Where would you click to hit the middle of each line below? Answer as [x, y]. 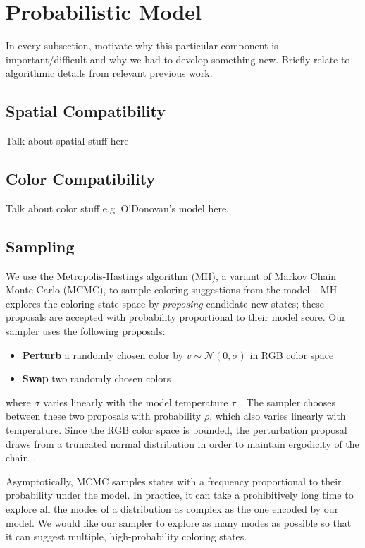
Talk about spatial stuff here [67, 141]
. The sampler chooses [288, 402]
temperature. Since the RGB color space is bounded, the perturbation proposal [177, 430]
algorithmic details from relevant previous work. [109, 73]
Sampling [40, 246]
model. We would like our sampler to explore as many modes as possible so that [179, 522]
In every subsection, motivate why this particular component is [142, 45]
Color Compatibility [81, 179]
